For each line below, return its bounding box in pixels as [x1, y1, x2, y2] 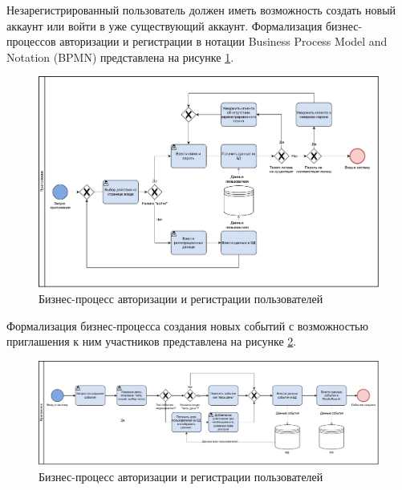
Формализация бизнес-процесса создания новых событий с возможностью [6, 317, 368, 334]
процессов [6, 33, 56, 50]
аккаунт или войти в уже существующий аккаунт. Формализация [6, 17, 323, 34]
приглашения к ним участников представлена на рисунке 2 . [6, 333, 297, 350]
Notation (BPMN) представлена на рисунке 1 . [6, 48, 234, 65]
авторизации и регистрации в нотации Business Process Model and [59, 33, 388, 50]
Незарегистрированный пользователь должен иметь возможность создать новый [6, 2, 396, 18]
